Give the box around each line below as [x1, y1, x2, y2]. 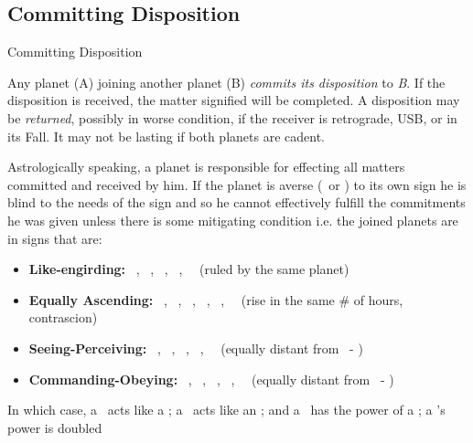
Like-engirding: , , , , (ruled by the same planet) [28, 259, 349, 279]
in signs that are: [7, 228, 102, 248]
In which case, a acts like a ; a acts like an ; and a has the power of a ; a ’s [7, 400, 446, 419]
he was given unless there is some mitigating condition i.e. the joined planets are [7, 210, 458, 229]
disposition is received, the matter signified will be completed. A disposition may [7, 90, 460, 110]
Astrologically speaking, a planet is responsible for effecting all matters [7, 157, 405, 176]
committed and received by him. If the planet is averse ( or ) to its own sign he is [7, 174, 467, 194]
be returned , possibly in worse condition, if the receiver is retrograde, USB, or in [7, 108, 457, 127]
